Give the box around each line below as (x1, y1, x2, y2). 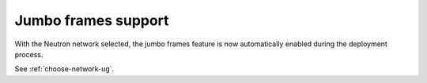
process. (14, 49, 43, 59)
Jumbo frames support (14, 12, 169, 29)
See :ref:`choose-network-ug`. (14, 64, 115, 74)
